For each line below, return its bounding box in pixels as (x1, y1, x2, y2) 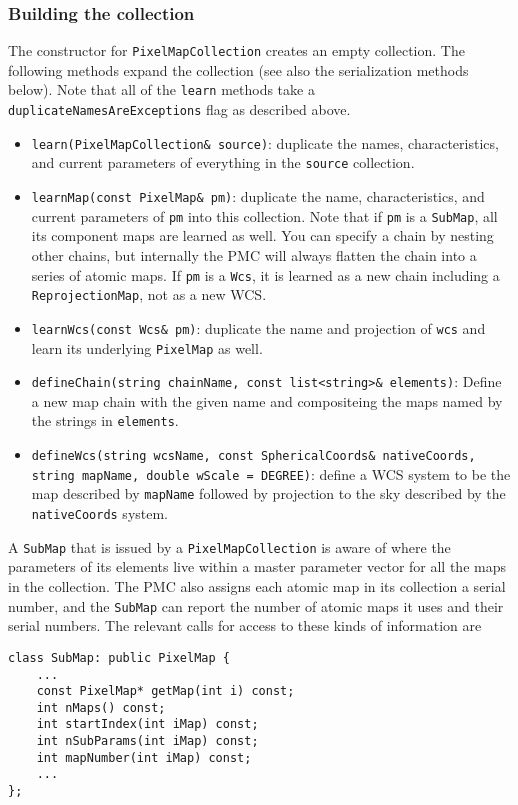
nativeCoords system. (31, 503, 169, 524)
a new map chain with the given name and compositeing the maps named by (31, 390, 503, 411)
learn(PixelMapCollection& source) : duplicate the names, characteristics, (31, 132, 499, 153)
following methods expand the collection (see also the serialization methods (8, 59, 469, 80)
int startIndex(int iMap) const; (36, 717, 259, 732)
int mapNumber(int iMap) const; (36, 750, 252, 765)
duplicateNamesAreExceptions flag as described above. (8, 99, 351, 120)
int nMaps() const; (36, 700, 166, 715)
